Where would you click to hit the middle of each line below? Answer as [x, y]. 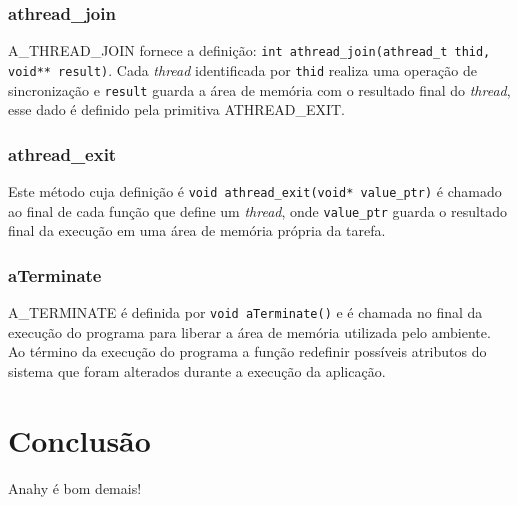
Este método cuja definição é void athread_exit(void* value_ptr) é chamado [255, 191]
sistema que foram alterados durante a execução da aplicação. [197, 370]
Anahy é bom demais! [75, 487]
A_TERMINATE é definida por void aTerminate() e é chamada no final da [245, 312]
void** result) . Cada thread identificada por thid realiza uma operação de [242, 69]
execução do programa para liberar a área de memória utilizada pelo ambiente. [249, 331]
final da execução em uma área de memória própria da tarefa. [197, 230]
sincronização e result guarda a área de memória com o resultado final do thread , [259, 89]
